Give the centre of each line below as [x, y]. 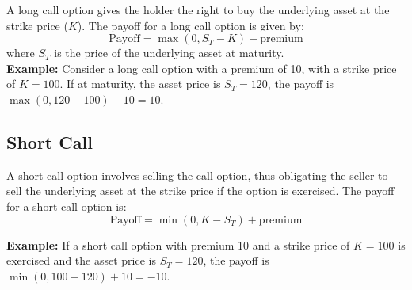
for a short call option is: [67, 206]
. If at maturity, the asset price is [140, 84]
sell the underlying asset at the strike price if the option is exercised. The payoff [200, 191]
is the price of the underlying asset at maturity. [169, 53]
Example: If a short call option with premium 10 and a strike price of [178, 244]
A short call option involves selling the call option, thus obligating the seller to [197, 175]
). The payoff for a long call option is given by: [191, 25]
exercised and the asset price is [81, 260]
